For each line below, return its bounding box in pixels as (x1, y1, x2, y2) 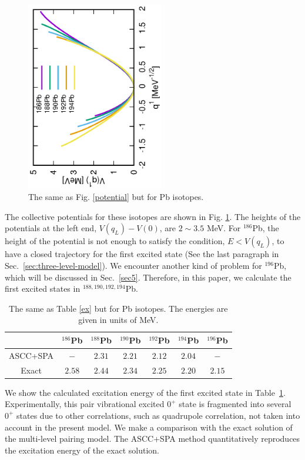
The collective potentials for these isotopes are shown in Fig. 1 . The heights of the (5, 210, 301, 222)
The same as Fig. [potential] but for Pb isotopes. (28, 191, 204, 203)
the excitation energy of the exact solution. (5, 444, 160, 456)
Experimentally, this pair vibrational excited (5, 398, 165, 410)
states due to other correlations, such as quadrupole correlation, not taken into (16, 409, 300, 421)
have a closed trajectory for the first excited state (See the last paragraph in (5, 248, 279, 260)
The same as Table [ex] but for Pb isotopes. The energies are (9, 302, 228, 314)
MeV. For (206, 222, 241, 234)
